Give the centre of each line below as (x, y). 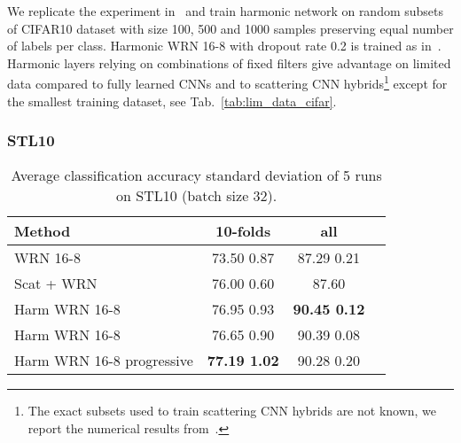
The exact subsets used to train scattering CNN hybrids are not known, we (232, 411)
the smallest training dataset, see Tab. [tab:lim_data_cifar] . (172, 101)
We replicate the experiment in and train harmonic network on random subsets (226, 11)
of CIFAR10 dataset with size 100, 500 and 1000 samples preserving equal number (230, 28)
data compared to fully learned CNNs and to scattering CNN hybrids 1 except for (227, 82)
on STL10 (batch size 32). (197, 196)
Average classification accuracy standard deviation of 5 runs (196, 175)
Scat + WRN (56, 284)
